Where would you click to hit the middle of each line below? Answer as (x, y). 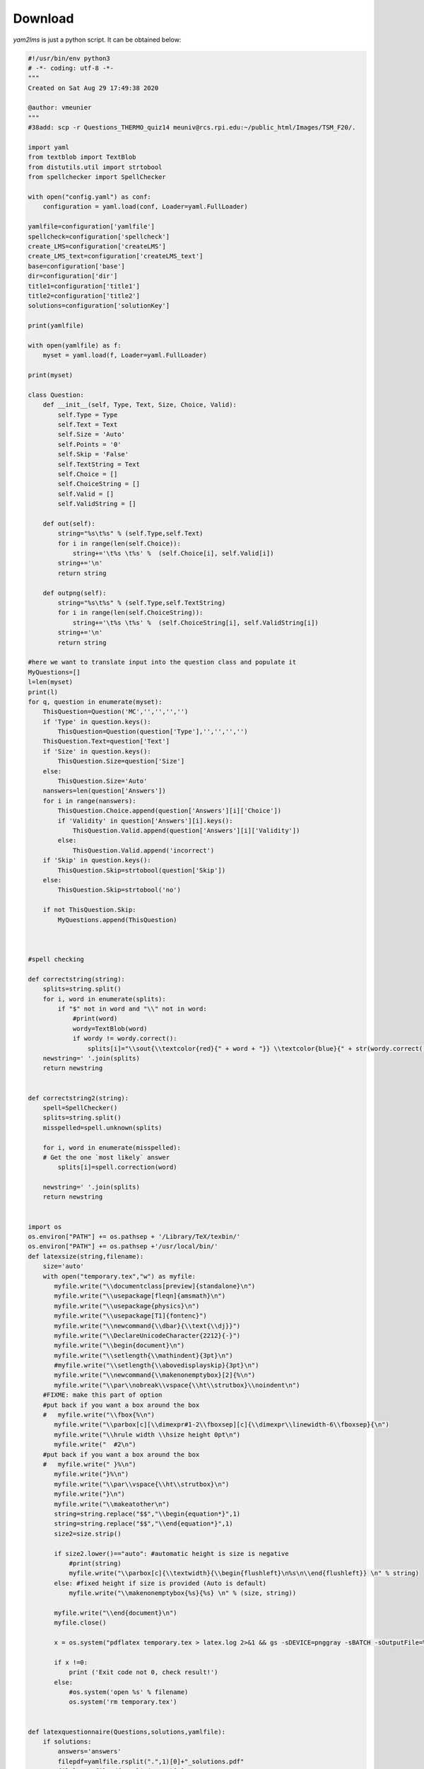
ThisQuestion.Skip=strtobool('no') (119, 890)
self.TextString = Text (99, 464)
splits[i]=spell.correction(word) (117, 1167)
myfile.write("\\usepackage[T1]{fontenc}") (131, 1316)
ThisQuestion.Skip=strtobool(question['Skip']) (142, 870)
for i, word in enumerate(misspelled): (112, 1147)
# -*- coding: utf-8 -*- (71, 68)
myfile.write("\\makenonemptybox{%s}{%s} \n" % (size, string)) (183, 1593)
